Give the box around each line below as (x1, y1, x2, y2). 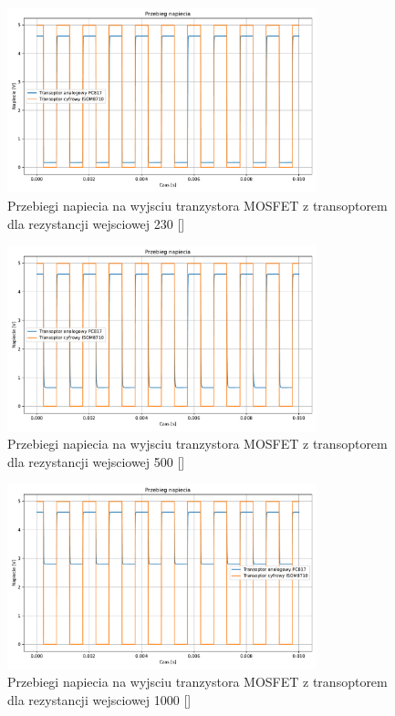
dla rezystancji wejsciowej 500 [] (7, 451, 185, 471)
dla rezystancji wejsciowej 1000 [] (7, 690, 192, 709)
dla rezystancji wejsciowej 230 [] (7, 213, 185, 233)
